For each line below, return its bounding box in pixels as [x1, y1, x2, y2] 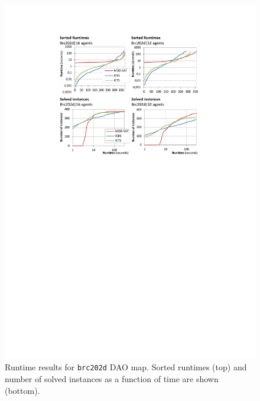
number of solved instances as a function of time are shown [5, 372, 219, 384]
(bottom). [5, 384, 40, 396]
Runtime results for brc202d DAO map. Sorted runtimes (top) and [5, 361, 247, 373]
